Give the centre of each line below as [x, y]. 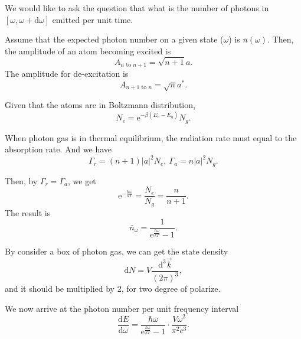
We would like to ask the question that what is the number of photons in [137, 8]
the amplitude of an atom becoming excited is [88, 50]
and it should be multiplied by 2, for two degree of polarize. [113, 289]
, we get [82, 180]
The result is [28, 212]
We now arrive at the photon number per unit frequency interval [122, 308]
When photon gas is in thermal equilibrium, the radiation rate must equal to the [151, 137]
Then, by [21, 180]
